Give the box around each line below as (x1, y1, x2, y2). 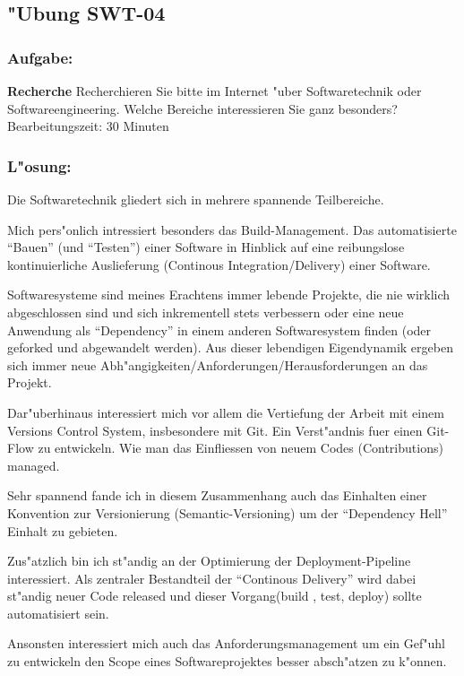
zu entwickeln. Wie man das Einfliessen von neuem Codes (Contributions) (38, 438, 443, 457)
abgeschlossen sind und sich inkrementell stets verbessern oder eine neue (7, 302, 404, 321)
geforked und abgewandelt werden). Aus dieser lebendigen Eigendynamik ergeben (7, 338, 453, 357)
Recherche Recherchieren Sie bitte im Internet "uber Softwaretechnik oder (7, 82, 422, 100)
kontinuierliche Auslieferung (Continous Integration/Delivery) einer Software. (7, 255, 431, 273)
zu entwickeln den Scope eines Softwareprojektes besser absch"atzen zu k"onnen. (7, 652, 447, 671)
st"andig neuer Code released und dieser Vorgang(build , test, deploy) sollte (7, 586, 422, 605)
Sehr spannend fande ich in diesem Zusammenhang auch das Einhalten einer (7, 486, 427, 505)
